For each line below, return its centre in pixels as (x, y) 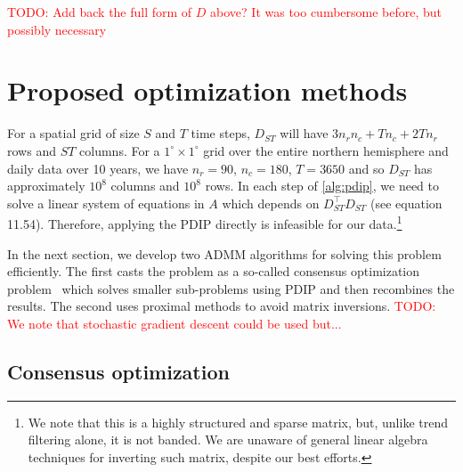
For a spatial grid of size (73, 133)
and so (366, 168)
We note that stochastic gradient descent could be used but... (175, 323)
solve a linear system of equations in (106, 203)
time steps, (220, 133)
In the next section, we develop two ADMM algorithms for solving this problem (224, 253)
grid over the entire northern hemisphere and (326, 150)
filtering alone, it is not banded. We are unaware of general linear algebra (228, 439)
